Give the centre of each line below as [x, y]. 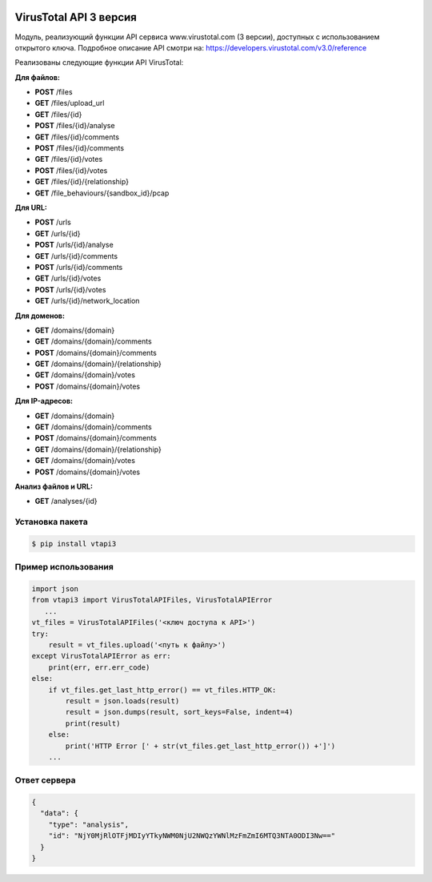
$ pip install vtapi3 [74, 544]
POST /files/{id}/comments [79, 148]
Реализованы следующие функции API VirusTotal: [99, 62]
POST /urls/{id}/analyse [74, 245]
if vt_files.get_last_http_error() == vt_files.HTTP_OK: [162, 690]
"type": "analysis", [89, 824]
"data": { [60, 814]
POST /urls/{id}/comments [79, 267]
